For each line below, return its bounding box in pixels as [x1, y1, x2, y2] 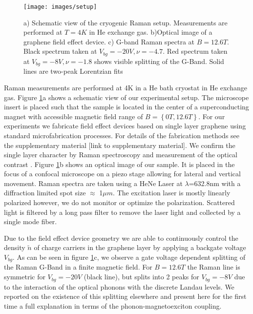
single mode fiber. [4, 216, 57, 227]
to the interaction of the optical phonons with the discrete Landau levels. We [4, 281, 234, 292]
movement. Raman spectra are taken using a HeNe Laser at [4, 178, 183, 188]
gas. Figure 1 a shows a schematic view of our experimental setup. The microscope [4, 92, 249, 102]
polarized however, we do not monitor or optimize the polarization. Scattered [4, 197, 235, 208]
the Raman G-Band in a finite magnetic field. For [4, 262, 152, 272]
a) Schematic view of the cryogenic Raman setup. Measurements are [23, 17, 228, 27]
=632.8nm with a [189, 178, 241, 188]
